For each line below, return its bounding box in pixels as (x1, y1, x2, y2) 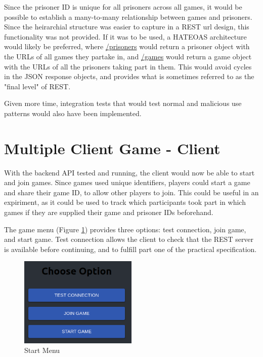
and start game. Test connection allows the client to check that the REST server (4, 234, 254, 244)
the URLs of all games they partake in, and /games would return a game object (4, 51, 252, 61)
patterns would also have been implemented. (4, 108, 142, 118)
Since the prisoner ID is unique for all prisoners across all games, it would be (4, 2, 242, 12)
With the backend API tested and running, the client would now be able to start (4, 167, 255, 177)
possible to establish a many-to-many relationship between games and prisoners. (4, 11, 252, 22)
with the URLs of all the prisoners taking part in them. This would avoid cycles (4, 61, 252, 72)
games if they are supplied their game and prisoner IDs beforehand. (4, 207, 213, 218)
